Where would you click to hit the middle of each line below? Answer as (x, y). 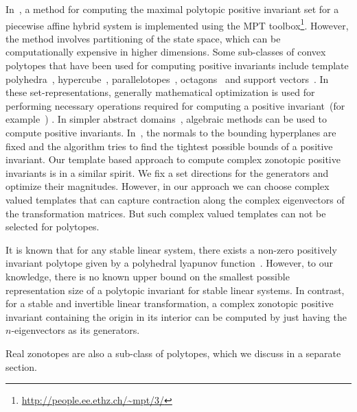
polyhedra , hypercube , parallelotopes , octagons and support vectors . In (167, 78)
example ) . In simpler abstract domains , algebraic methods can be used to (166, 119)
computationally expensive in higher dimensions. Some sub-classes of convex (166, 52)
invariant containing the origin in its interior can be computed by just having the (176, 316)
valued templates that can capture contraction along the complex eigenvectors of (175, 199)
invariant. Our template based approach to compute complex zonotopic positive (173, 159)
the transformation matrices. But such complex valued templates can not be (166, 213)
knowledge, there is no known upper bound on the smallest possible (148, 276)
